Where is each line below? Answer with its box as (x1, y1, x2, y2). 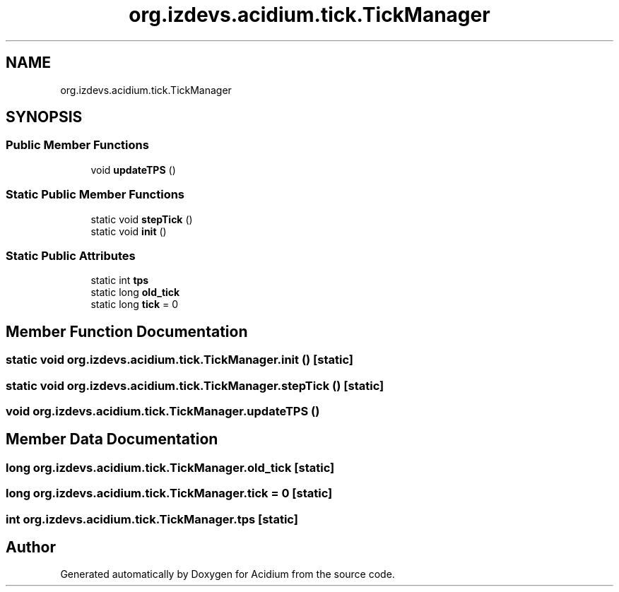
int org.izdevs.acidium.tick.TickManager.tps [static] (6, 511, 298, 526)
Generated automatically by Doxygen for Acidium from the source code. (60, 568, 395, 581)
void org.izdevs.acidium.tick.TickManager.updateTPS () (6, 403, 320, 418)
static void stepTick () (90, 213, 193, 225)
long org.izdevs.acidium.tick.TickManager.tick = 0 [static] (6, 486, 333, 501)
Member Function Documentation (6, 322, 248, 341)
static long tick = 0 (90, 298, 179, 311)
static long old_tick (90, 286, 180, 299)
